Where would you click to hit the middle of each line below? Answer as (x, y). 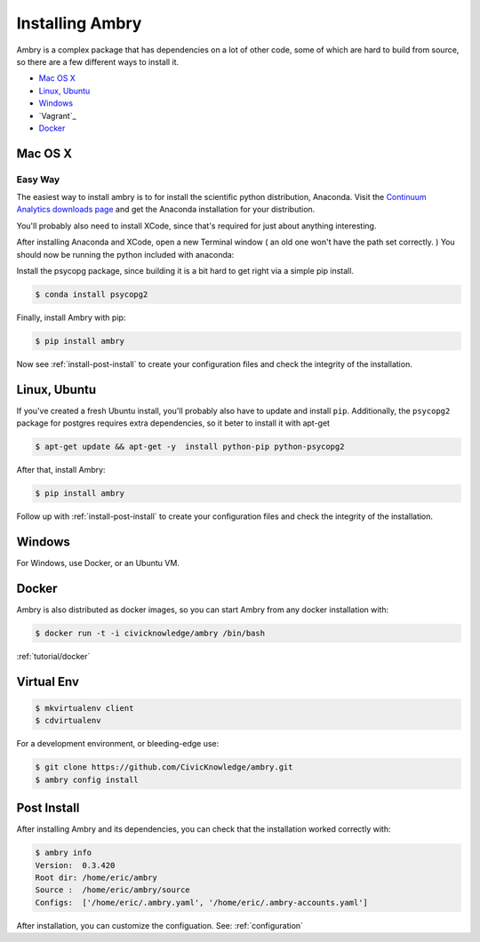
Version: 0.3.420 (75, 865)
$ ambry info (64, 853)
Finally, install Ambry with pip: (71, 317)
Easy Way (38, 180)
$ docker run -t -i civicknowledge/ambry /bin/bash (150, 633)
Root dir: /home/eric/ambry (96, 877)
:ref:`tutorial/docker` (53, 656)
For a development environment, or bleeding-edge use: (118, 744)
